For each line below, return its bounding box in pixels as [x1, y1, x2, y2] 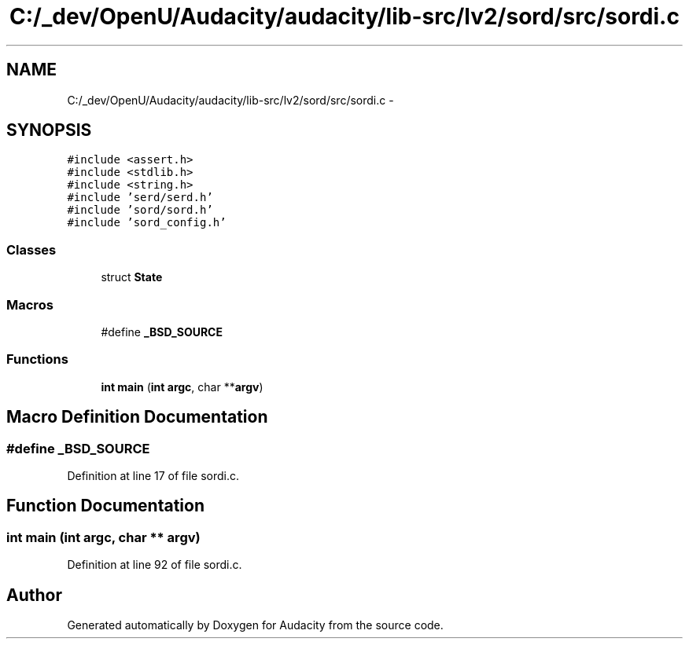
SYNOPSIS [6, 120, 92, 141]
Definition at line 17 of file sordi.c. [67, 468, 239, 482]
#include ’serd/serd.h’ [67, 191, 213, 204]
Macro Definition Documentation [6, 407, 268, 427]
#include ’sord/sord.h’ [67, 203, 213, 217]
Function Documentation [6, 496, 204, 516]
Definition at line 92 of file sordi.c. [67, 558, 242, 572]
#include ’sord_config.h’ [67, 216, 227, 229]
